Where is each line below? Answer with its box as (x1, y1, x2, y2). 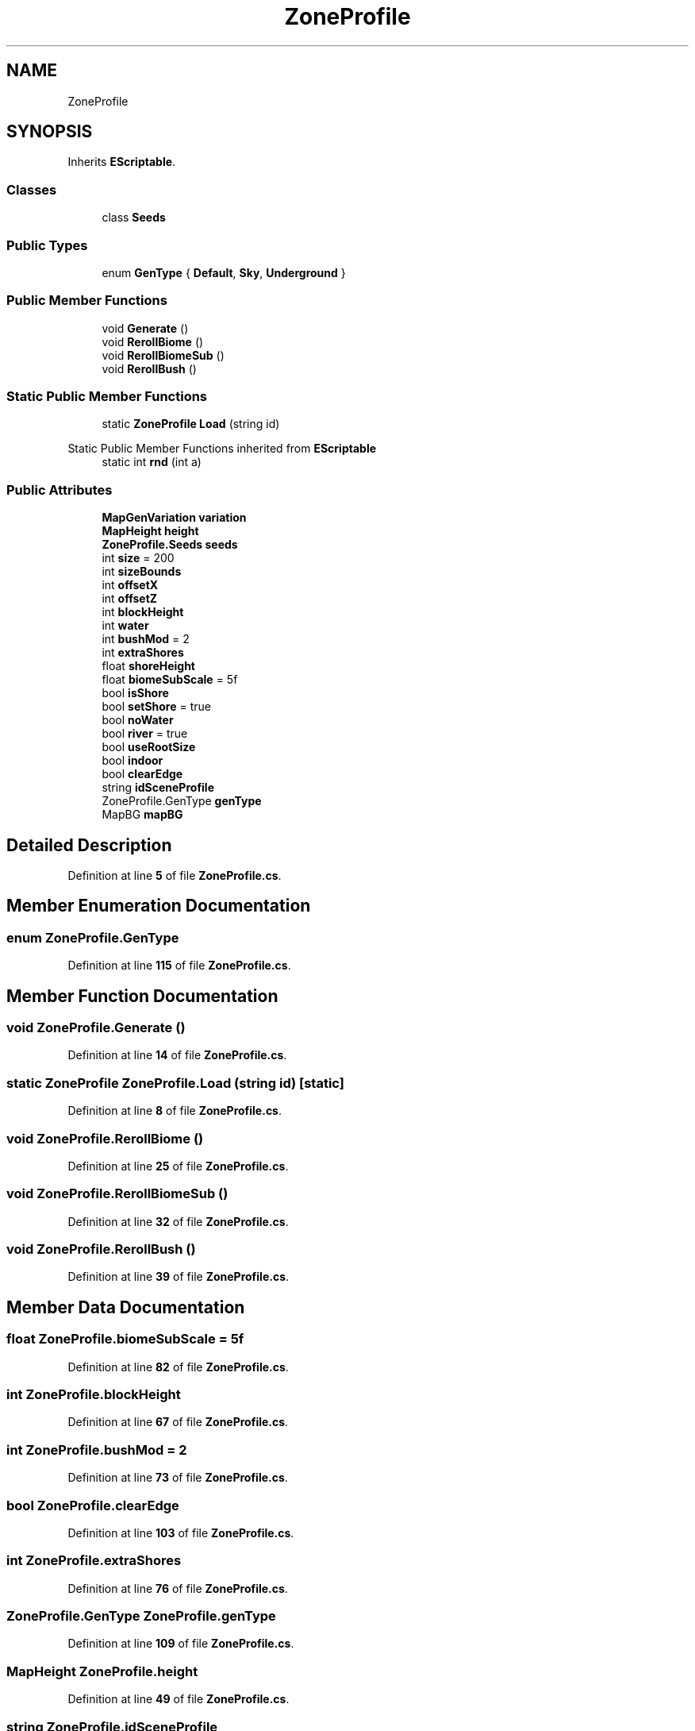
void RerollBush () (102, 361, 197, 376)
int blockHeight (102, 605, 184, 619)
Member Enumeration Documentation (6, 896, 311, 916)
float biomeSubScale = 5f (102, 673, 238, 687)
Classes (6, 181, 57, 198)
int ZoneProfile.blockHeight (6, 1386, 181, 1403)
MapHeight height (102, 524, 199, 538)
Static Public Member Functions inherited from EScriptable (67, 441, 377, 456)
